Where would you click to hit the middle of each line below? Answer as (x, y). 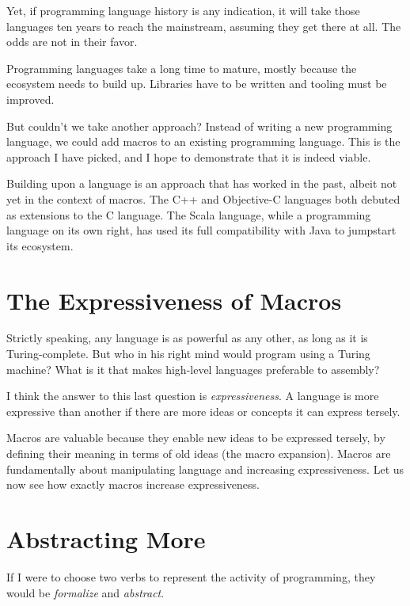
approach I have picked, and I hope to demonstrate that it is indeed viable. (189, 156)
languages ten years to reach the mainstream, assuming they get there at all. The (204, 26)
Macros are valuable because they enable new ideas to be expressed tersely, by (196, 438)
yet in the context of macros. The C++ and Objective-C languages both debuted (203, 198)
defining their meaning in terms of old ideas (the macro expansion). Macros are (199, 453)
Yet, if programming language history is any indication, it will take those (183, 10)
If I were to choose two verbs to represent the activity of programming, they (191, 576)
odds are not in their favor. (72, 42)
